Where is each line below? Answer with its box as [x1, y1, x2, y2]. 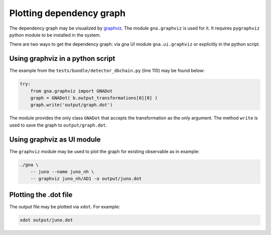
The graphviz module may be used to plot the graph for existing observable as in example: [9, 148, 200, 154]
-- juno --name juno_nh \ [30, 169, 94, 175]
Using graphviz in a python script [9, 54, 115, 63]
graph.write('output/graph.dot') [30, 102, 113, 108]
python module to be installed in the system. [9, 32, 101, 38]
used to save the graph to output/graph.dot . [9, 122, 107, 128]
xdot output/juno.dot [20, 217, 73, 223]
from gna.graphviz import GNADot [30, 88, 113, 94]
